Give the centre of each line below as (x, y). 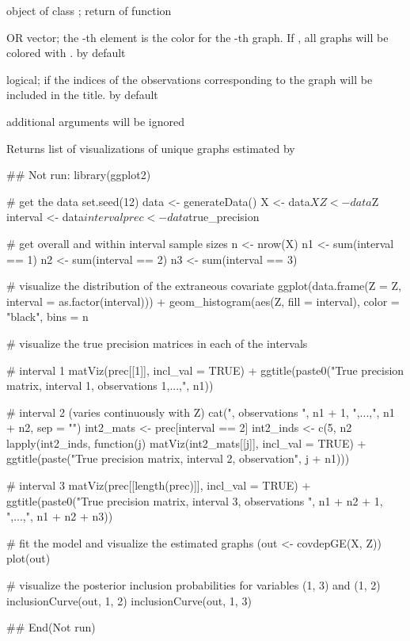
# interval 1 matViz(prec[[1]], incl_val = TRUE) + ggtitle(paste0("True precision (205, 370)
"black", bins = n (47, 317)
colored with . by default (66, 53)
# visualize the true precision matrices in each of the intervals (157, 343)
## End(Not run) (51, 627)
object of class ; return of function (89, 10)
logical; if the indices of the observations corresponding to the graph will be (190, 79)
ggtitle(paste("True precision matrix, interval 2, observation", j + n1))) (178, 458)
